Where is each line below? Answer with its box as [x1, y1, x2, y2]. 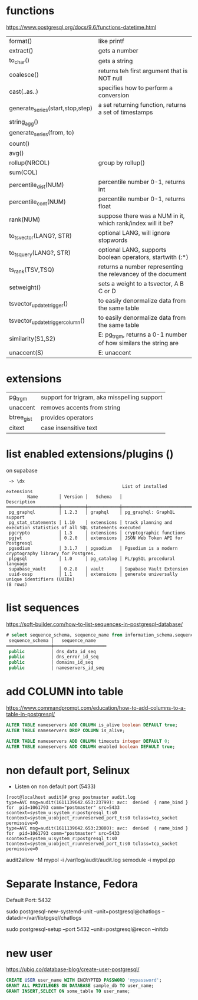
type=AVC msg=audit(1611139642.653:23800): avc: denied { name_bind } [6, 825, 189, 831]
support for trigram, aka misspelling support [41, 394, 163, 402]
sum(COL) [9, 168, 38, 176]
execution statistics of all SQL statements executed [6, 524, 141, 530]
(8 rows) [6, 581, 28, 588]
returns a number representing [98, 263, 183, 271]
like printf [98, 37, 125, 45]
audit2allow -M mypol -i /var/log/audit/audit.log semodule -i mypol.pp [6, 857, 176, 864]
